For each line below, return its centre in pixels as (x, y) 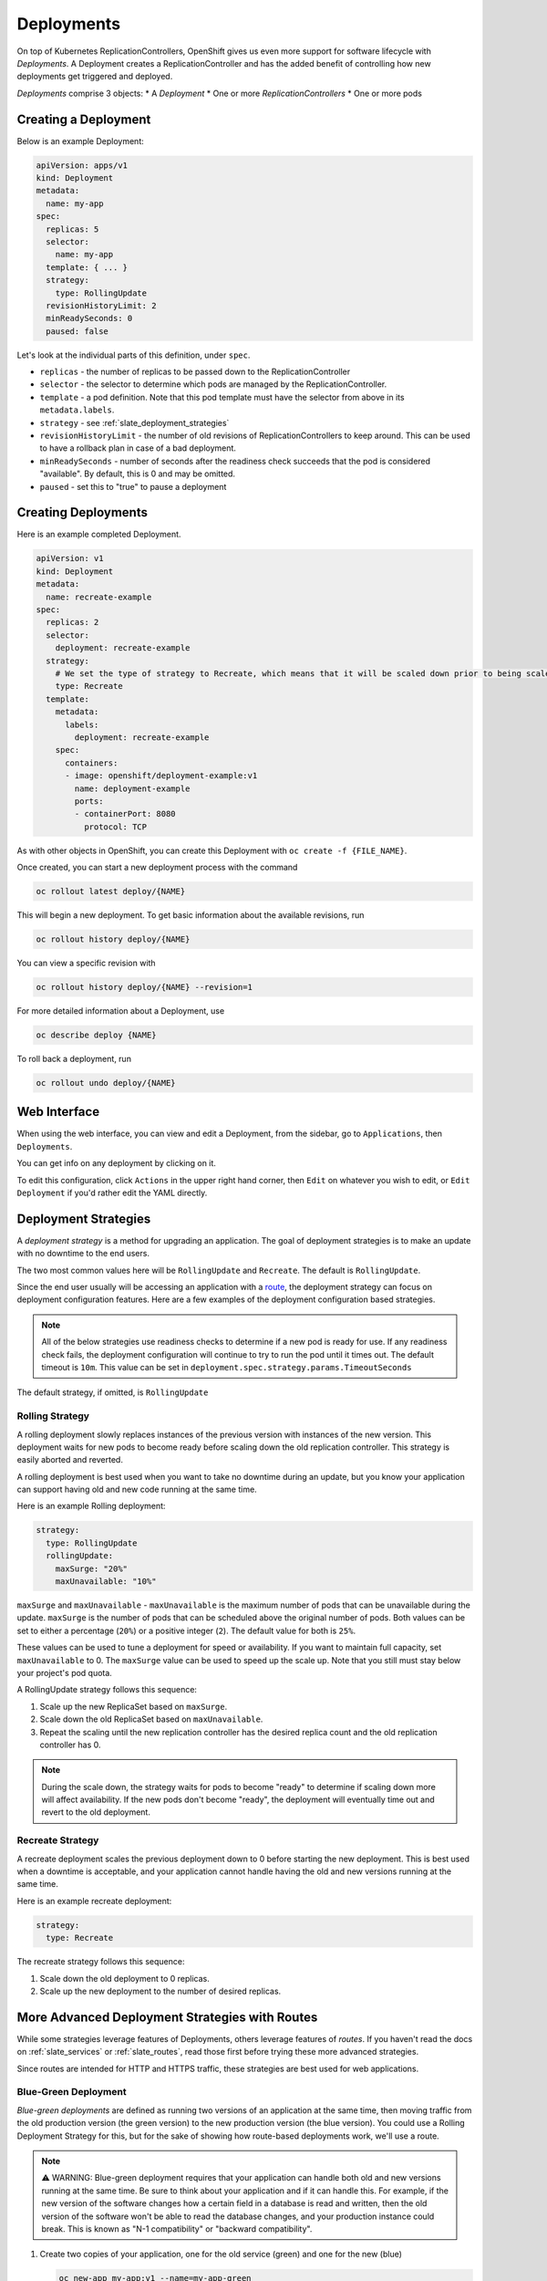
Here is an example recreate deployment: (94, 1901)
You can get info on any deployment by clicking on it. (116, 1163)
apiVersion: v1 (70, 558)
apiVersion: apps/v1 (82, 165)
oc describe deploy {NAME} (96, 1035)
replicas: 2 (72, 622)
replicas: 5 (72, 229)
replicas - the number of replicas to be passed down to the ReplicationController (195, 372)
